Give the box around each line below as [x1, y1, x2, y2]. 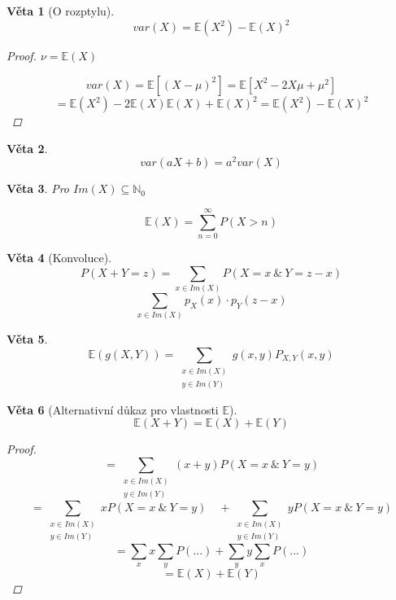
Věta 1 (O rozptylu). [7, 2, 115, 19]
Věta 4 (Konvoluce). [7, 249, 112, 266]
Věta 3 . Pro [7, 180, 69, 197]
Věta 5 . [7, 331, 48, 348]
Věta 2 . [7, 139, 48, 156]
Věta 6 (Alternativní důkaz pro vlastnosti [7, 401, 219, 418]
